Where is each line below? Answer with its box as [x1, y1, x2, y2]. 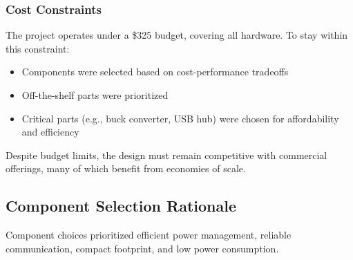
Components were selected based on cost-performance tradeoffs [21, 64, 289, 79]
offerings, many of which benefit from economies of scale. [6, 161, 246, 176]
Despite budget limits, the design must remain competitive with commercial [6, 147, 327, 162]
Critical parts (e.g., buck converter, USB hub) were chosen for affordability [21, 111, 339, 125]
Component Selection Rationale [6, 195, 237, 216]
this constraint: [6, 41, 70, 55]
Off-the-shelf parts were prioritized [21, 88, 169, 102]
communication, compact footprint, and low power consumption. [6, 241, 279, 255]
